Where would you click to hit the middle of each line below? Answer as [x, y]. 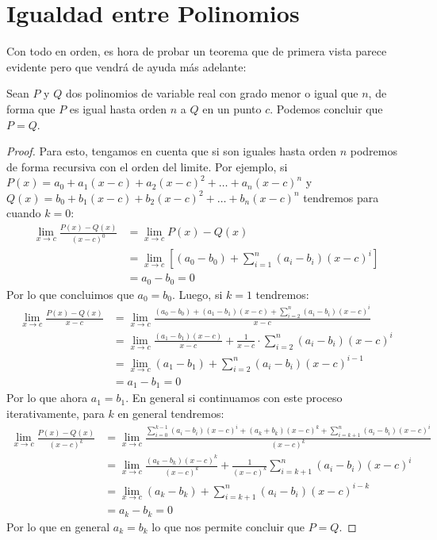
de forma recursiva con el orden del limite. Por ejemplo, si [147, 166]
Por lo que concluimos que [70, 294]
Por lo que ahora [47, 398]
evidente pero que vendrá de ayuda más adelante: [126, 66]
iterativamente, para [56, 413]
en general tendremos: [171, 413]
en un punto [232, 108]
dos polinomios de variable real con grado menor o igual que [212, 93]
